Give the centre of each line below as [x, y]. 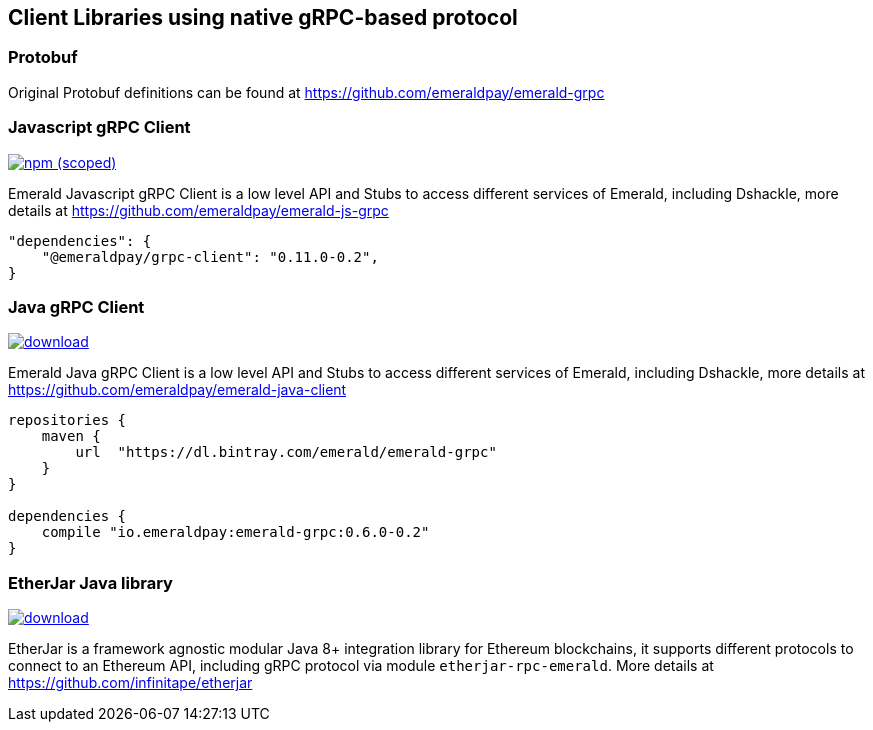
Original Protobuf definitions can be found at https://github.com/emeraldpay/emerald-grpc [306, 92]
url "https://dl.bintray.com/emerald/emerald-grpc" [286, 452]
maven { [71, 436]
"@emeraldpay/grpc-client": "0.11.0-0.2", [210, 256]
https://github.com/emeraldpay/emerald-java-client [177, 390]
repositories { [67, 420]
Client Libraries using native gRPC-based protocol [263, 17]
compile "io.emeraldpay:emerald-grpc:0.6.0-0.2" [235, 532]
